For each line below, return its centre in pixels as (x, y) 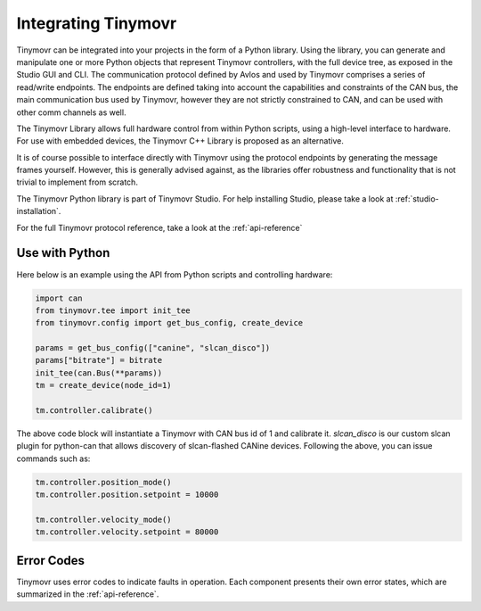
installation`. (39, 211)
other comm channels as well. (71, 112)
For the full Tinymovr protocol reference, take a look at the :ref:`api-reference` (159, 227)
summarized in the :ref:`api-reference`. (88, 594)
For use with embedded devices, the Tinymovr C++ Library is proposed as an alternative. (180, 141)
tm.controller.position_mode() (104, 482)
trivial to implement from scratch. (77, 182)
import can (59, 298)
